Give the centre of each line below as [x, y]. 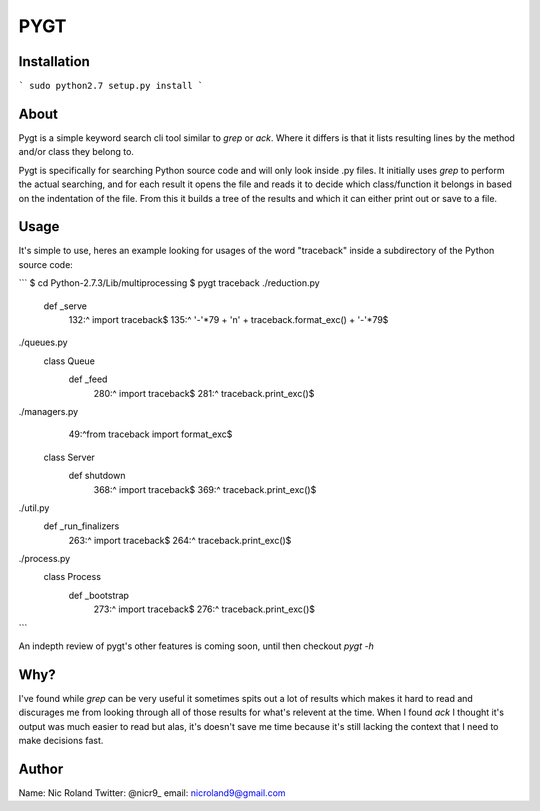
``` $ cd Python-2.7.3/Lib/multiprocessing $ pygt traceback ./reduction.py [169, 283]
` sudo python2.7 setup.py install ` [111, 86]
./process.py [44, 559]
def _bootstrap [99, 595]
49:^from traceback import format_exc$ [150, 434]
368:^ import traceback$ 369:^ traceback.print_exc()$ [205, 489]
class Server [69, 457]
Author [41, 768]
